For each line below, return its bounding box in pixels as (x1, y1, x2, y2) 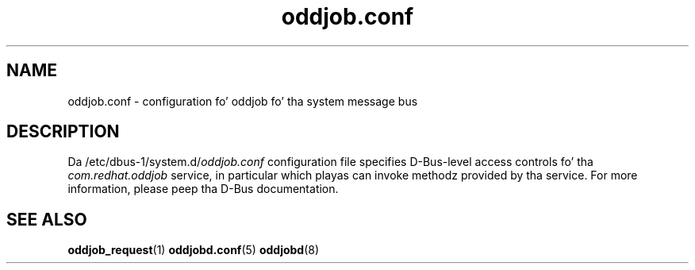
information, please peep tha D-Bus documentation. (67, 182, 339, 196)
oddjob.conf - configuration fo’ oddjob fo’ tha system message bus (67, 94, 418, 108)
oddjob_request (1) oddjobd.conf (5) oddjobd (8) (67, 243, 320, 257)
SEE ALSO (6, 209, 87, 229)
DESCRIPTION (6, 121, 120, 142)
